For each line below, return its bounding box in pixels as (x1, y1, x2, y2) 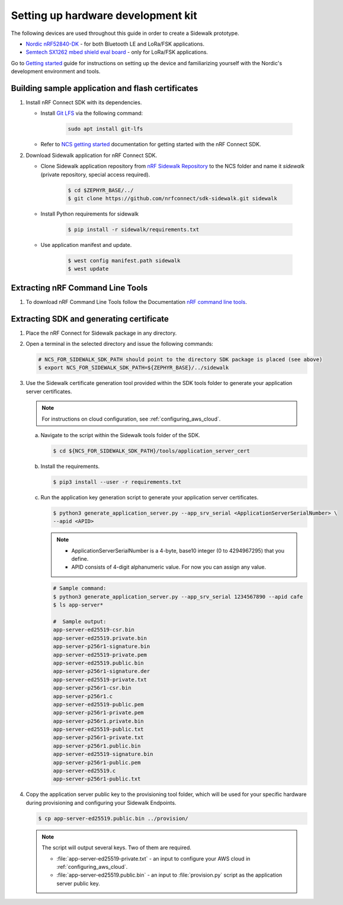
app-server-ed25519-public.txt (53, 726, 145, 733)
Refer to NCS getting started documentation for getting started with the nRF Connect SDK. (40, 141, 261, 148)
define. (71, 556, 89, 563)
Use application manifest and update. (40, 241, 132, 248)
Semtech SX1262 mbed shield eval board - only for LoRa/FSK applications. (25, 49, 209, 56)
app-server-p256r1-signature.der (53, 668, 150, 675)
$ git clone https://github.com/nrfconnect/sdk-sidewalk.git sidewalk (68, 195, 278, 201)
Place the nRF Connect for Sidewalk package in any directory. (25, 329, 177, 336)
